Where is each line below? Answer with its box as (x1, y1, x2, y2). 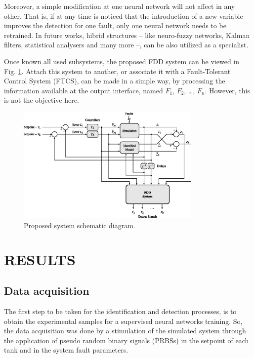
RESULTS (4, 249, 76, 269)
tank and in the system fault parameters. (4, 345, 128, 355)
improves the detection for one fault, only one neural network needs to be (4, 20, 226, 31)
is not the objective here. (4, 95, 79, 105)
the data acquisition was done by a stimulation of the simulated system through (4, 325, 246, 336)
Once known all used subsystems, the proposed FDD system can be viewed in (4, 56, 240, 66)
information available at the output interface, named (4, 85, 163, 95)
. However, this (205, 85, 251, 95)
